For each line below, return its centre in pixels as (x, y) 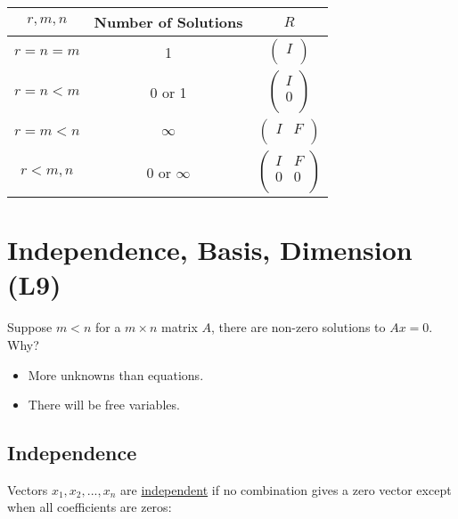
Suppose (30, 327)
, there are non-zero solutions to (299, 327)
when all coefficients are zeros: (90, 507)
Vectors (28, 489)
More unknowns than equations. (116, 374)
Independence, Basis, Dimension (210, 250)
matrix (179, 327)
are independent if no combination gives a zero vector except (286, 489)
